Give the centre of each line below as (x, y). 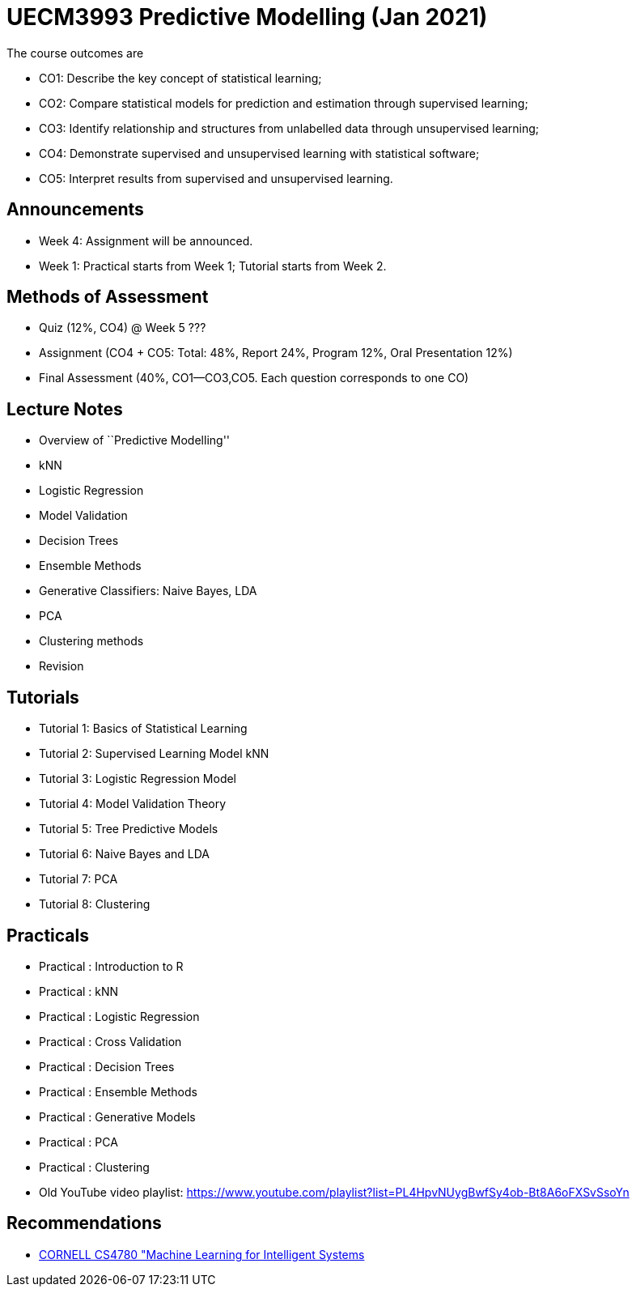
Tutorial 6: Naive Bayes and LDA (124, 854)
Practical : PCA (78, 1142)
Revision (61, 666)
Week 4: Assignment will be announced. (146, 240)
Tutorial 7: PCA (78, 879)
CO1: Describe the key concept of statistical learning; (180, 78)
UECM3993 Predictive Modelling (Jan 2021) (247, 17)
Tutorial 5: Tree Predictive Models (129, 829)
